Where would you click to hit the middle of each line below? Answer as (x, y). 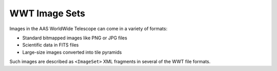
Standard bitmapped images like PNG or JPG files (75, 38)
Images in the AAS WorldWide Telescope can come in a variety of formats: (88, 29)
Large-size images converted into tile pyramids (72, 52)
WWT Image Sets (47, 13)
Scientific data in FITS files (51, 45)
